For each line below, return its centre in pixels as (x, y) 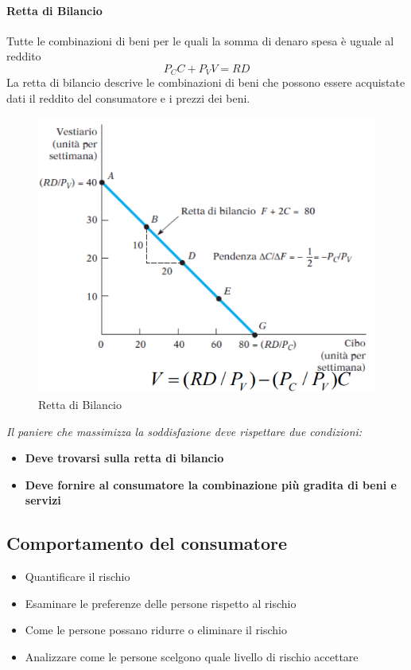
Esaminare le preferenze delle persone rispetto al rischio (161, 603)
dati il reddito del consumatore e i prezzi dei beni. (128, 98)
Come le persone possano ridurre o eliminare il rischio (156, 630)
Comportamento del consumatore (147, 543)
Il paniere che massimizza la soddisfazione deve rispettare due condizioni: (184, 431)
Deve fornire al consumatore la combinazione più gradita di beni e (211, 484)
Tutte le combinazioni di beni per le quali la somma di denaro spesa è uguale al (200, 40)
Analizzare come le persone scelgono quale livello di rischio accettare (192, 656)
